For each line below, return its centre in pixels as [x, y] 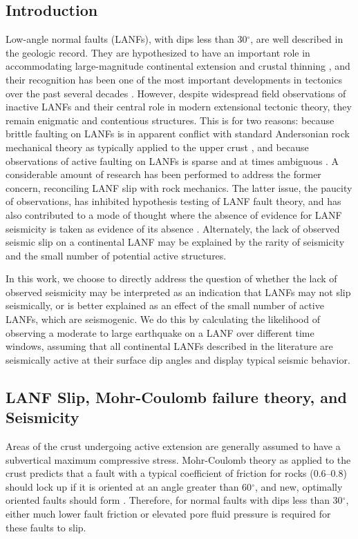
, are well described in [297, 39]
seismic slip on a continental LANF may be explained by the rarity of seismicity [175, 242]
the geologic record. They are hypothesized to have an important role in [158, 52]
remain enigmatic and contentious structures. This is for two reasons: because [170, 120]
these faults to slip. [46, 527]
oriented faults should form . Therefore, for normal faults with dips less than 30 [174, 500]
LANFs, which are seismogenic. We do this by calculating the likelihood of [163, 319]
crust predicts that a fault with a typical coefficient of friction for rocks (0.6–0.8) [176, 473]
